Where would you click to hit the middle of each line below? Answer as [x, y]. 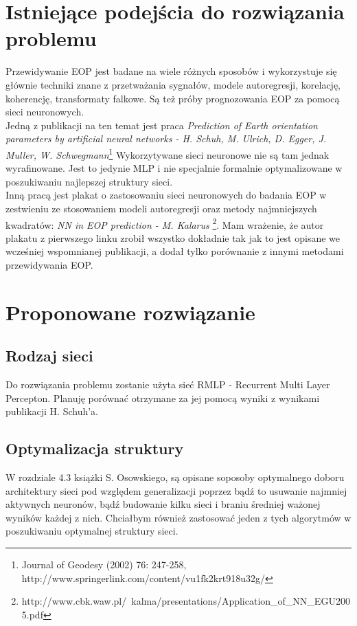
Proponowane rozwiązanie [130, 312]
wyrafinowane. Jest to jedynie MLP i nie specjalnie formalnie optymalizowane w [174, 168]
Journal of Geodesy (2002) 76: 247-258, [104, 564]
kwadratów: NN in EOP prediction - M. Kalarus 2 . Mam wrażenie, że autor [165, 223]
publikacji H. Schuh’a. [52, 411]
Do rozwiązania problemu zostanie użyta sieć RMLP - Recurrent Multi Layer [168, 384]
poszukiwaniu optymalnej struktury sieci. [92, 531]
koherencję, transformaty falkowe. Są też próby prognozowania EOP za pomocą [173, 98]
